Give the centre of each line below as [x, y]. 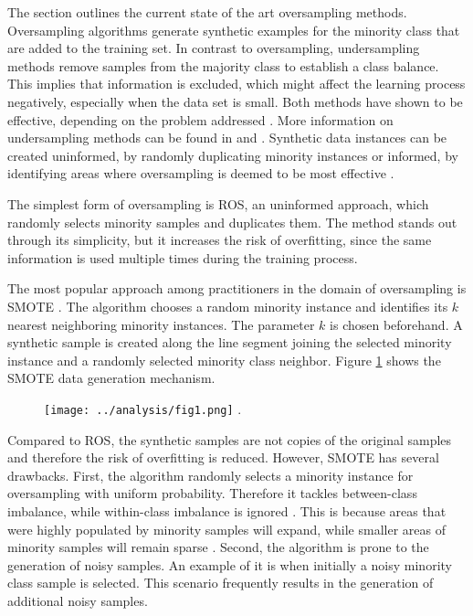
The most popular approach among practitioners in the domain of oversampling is [237, 288]
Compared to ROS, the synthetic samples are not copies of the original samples [230, 439]
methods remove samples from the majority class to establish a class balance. [223, 65]
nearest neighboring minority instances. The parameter [161, 324]
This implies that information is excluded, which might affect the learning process [236, 84]
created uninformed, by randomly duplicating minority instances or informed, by [233, 155]
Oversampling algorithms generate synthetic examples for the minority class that [234, 30]
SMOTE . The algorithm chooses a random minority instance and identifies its [228, 306]
